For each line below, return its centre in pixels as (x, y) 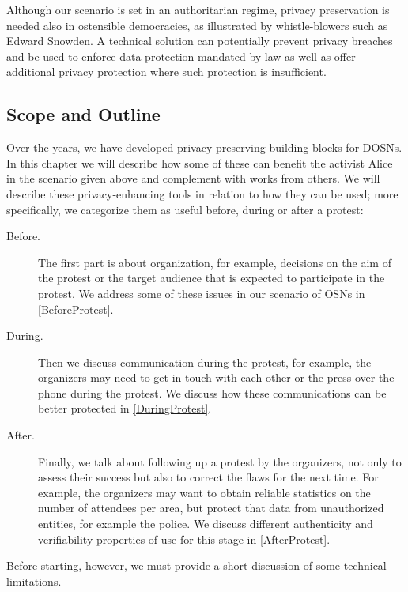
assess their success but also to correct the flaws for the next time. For (208, 477)
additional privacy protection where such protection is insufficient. (166, 72)
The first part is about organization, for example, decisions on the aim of (215, 262)
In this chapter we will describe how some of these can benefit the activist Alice (200, 162)
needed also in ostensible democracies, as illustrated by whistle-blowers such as (197, 25)
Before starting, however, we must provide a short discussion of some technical (196, 566)
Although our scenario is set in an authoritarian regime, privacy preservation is (198, 9)
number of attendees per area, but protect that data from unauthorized (211, 508)
